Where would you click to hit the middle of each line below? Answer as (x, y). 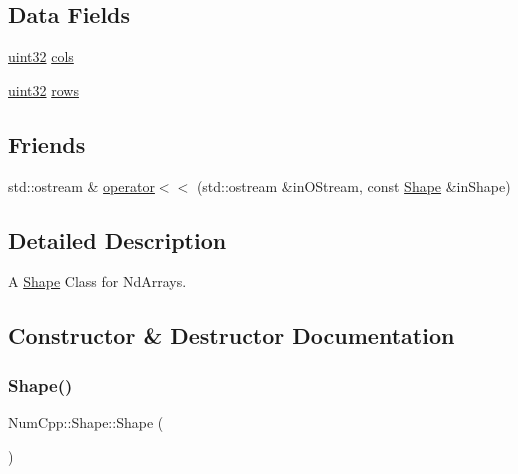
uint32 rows (43, 89)
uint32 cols (41, 56)
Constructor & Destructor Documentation (231, 335)
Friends (47, 143)
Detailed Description (117, 239)
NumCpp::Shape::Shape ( (86, 421)
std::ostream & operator (81, 185)
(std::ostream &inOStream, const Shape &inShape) (353, 185)
